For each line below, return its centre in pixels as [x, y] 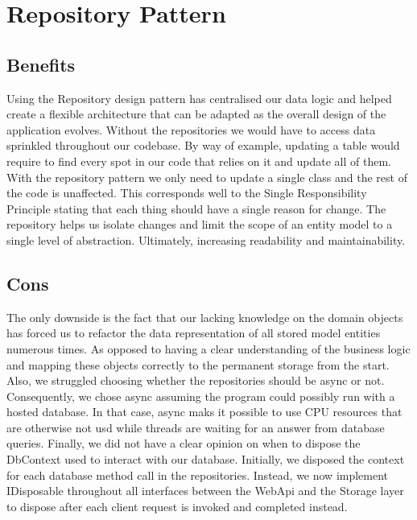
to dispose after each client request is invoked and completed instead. [177, 506]
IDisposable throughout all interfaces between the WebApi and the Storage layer [205, 491]
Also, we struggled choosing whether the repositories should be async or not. [196, 380]
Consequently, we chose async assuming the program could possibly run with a [201, 396]
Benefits [41, 64]
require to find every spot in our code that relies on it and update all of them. [199, 161]
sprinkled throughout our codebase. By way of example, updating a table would [203, 145]
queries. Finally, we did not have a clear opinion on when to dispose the [184, 443]
